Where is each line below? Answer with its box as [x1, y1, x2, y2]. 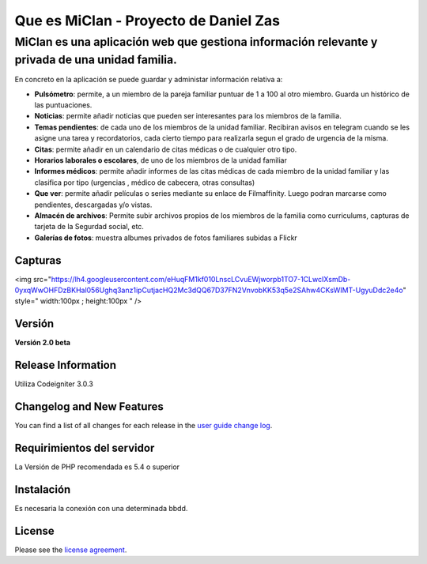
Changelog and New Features [14, 400, 164, 414]
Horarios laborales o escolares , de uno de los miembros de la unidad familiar [34, 155, 288, 165]
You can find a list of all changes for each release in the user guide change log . [14, 421, 273, 431]
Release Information [14, 359, 117, 372]
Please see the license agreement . [14, 545, 127, 555]
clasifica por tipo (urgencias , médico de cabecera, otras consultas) [34, 178, 255, 187]
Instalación [14, 483, 71, 496]
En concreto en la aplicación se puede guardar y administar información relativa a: [14, 75, 283, 85]
